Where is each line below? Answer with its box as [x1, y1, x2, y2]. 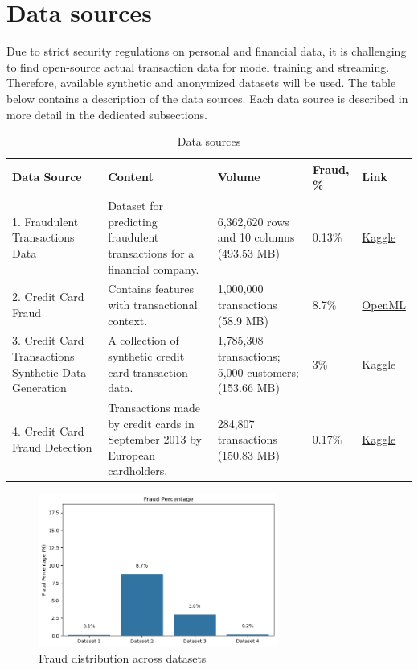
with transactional [108, 295, 198, 312]
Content [108, 168, 154, 185]
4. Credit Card [12, 423, 84, 440]
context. [108, 312, 148, 328]
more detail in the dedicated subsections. [6, 105, 207, 122]
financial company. [108, 260, 199, 277]
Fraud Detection [12, 438, 92, 455]
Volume [217, 168, 260, 185]
